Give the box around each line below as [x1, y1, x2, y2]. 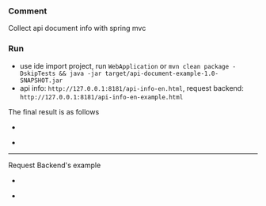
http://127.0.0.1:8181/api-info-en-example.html [19, 93, 184, 101]
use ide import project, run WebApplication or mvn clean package [19, 61, 230, 70]
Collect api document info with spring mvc [8, 24, 146, 33]
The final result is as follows [8, 107, 100, 116]
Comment [8, 6, 47, 17]
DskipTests [19, 69, 56, 77]
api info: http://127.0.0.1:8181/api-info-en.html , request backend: [19, 83, 244, 92]
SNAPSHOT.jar [19, 77, 63, 84]
